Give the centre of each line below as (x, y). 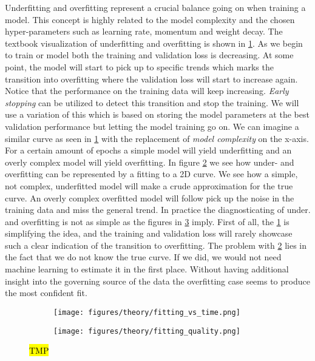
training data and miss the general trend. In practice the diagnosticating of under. (158, 210)
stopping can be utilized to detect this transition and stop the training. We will (152, 102)
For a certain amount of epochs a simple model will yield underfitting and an (148, 150)
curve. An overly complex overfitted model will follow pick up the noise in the (150, 197)
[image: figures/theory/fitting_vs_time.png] (147, 312)
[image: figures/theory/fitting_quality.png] (147, 331)
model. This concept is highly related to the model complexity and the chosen (150, 19)
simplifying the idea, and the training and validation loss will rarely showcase (149, 233)
